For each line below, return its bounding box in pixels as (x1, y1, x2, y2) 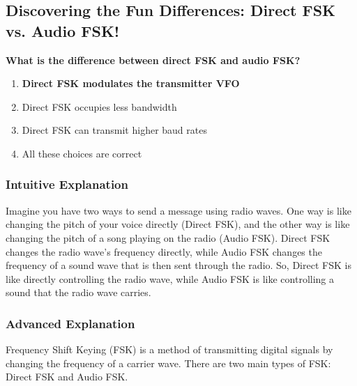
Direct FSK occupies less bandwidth (22, 99, 177, 114)
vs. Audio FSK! (6, 20, 120, 41)
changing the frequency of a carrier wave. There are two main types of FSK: (6, 355, 331, 370)
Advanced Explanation (6, 314, 135, 332)
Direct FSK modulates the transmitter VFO (22, 76, 240, 91)
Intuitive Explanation (6, 176, 128, 193)
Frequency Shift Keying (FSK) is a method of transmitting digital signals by (6, 342, 333, 357)
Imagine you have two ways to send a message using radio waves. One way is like (6, 203, 351, 217)
